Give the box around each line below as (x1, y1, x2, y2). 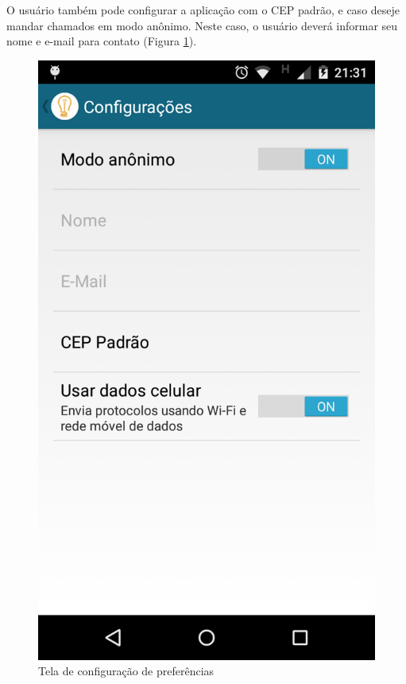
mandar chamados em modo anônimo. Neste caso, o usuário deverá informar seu (6, 17, 398, 33)
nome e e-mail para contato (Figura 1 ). (6, 33, 197, 49)
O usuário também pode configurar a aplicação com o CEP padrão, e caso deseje (6, 2, 400, 17)
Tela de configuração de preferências (38, 663, 215, 679)
